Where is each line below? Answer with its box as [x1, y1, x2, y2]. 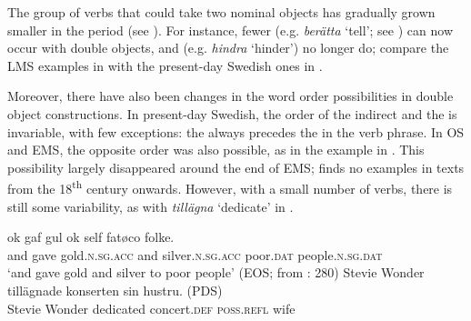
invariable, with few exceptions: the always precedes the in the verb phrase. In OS [7, 122, 465, 141]
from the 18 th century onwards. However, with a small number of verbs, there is [7, 176, 453, 197]
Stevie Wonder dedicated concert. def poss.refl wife [7, 298, 296, 317]
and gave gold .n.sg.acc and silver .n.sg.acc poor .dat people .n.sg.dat [7, 245, 383, 264]
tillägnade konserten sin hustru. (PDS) [7, 280, 223, 299]
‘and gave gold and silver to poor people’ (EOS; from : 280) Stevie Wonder [7, 263, 425, 282]
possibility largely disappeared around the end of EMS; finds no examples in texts [7, 157, 465, 176]
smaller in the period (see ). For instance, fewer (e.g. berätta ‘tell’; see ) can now [7, 20, 453, 39]
